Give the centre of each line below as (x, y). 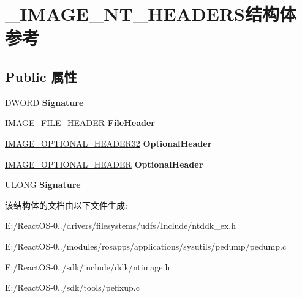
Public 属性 (41, 76)
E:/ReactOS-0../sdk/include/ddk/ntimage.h (88, 266)
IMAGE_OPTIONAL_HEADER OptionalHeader (104, 164)
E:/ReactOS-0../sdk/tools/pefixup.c (72, 287)
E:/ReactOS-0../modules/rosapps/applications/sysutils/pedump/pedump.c (146, 246)
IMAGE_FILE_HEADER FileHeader (80, 123)
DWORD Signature (44, 102)
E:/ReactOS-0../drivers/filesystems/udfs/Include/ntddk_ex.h (120, 225)
